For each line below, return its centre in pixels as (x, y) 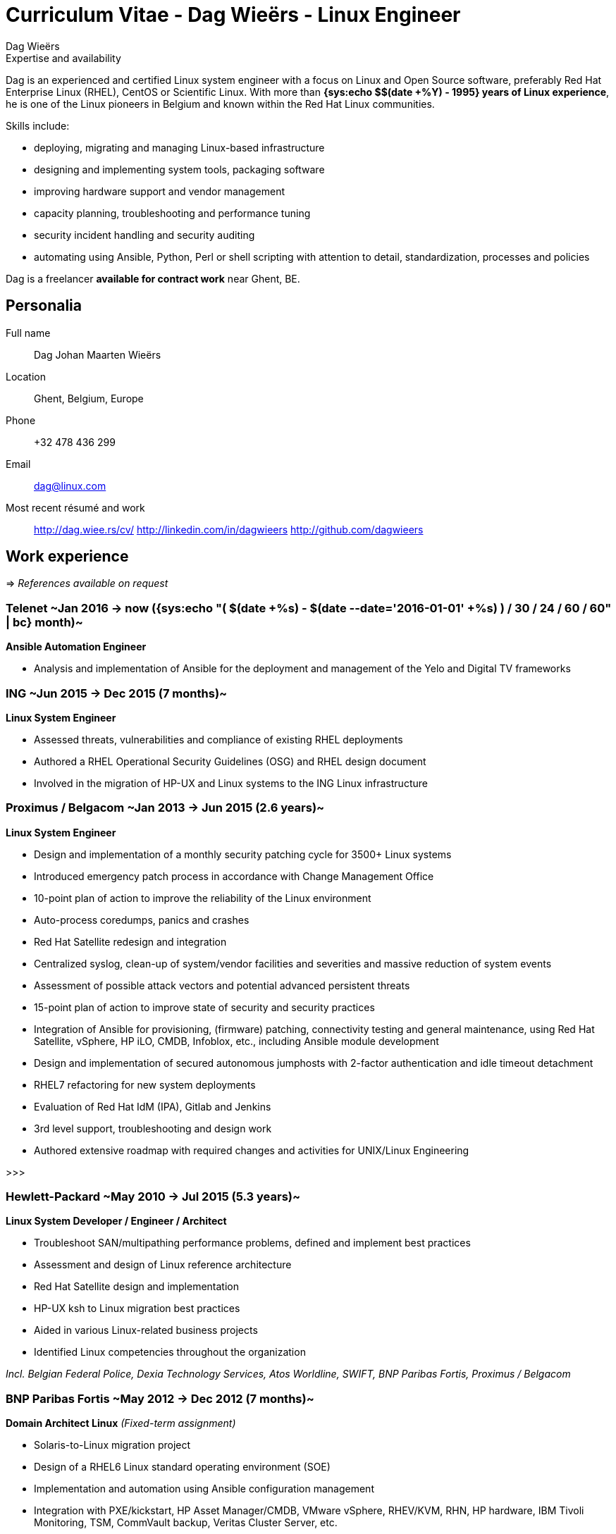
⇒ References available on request (87, 583)
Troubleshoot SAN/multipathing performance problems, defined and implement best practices (252, 1243)
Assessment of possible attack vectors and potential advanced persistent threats (222, 985)
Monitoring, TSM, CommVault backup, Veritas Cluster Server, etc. (186, 1523)
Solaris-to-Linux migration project (112, 1445)
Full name (28, 333)
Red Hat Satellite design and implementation (136, 1287)
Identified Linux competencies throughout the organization (170, 1352)
